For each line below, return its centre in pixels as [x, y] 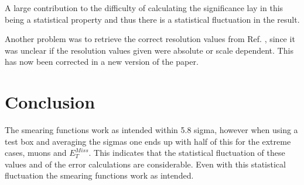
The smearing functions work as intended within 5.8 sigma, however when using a [151, 130]
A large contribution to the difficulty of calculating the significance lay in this [144, 8]
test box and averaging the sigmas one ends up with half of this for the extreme [148, 141]
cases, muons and [36, 153]
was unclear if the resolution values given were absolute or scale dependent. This [149, 50]
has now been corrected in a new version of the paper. [102, 62]
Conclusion [50, 102]
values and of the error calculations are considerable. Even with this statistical [145, 164]
